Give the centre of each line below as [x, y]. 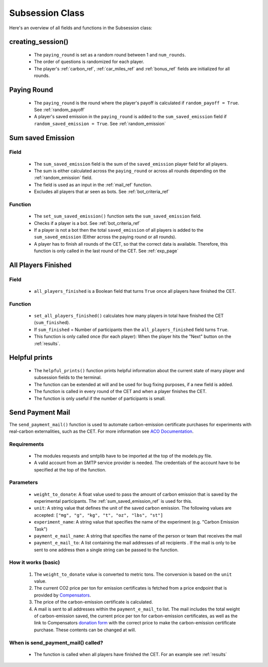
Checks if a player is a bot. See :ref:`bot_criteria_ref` [87, 223]
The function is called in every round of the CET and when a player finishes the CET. [120, 392]
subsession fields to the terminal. [68, 378]
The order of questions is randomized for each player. [89, 62]
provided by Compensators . [63, 595]
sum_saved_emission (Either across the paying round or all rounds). [105, 237]
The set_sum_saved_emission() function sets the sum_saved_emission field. [118, 216]
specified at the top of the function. [70, 469]
